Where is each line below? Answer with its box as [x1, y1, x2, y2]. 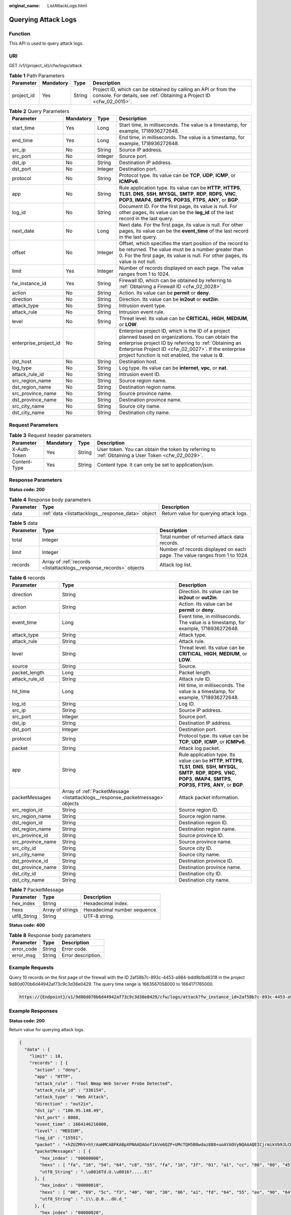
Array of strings [42, 906, 79, 913]
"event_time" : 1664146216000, [34, 1121, 109, 1127]
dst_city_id [12, 870, 36, 877]
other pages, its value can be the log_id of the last [119, 209, 234, 216]
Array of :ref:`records [42, 558, 91, 565]
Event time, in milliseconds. [178, 613, 241, 620]
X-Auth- [12, 446, 31, 452]
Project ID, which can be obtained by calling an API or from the [93, 86, 236, 93]
